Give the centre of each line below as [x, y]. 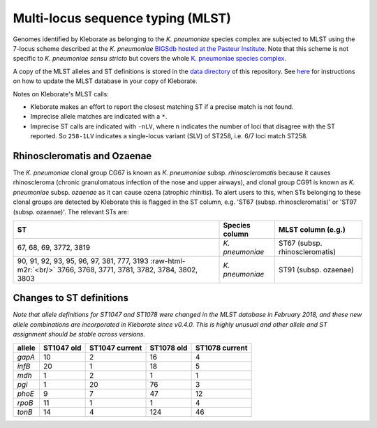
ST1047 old [62, 348]
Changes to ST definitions [71, 298]
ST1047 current [116, 348]
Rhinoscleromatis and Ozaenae [82, 156]
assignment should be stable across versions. [79, 334]
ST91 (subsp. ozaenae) [316, 270]
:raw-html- [168, 260]
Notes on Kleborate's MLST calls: [61, 94]
